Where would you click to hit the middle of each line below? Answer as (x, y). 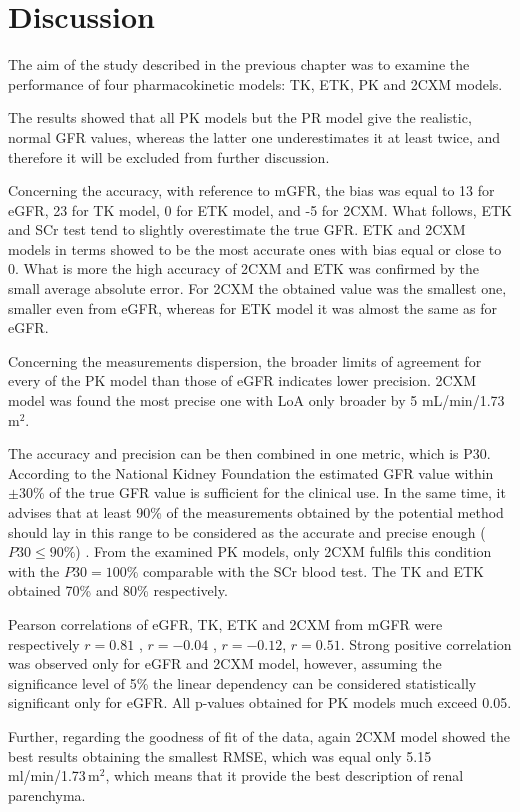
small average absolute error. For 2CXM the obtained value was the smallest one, (257, 288)
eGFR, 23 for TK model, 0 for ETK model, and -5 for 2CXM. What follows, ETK (260, 209)
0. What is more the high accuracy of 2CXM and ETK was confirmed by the (244, 268)
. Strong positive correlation (426, 643)
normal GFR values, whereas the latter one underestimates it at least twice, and (254, 136)
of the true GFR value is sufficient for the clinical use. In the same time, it (277, 492)
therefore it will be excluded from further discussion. (169, 156)
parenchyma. (47, 794)
